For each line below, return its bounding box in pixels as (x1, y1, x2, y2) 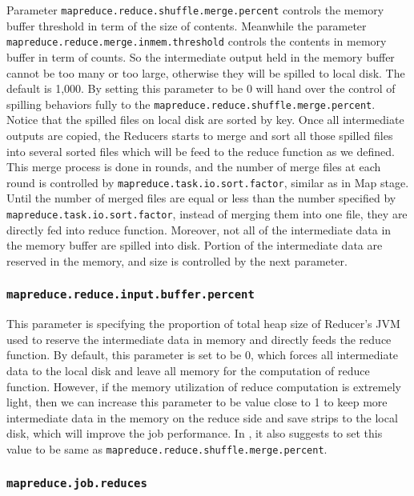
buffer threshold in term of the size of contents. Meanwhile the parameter (6, 17, 367, 34)
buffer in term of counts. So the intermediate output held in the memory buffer (6, 48, 395, 65)
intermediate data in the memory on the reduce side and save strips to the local (6, 409, 398, 426)
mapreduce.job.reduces (6, 476, 147, 490)
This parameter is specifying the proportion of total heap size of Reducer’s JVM (6, 315, 400, 332)
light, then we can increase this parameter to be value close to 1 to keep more (6, 394, 388, 410)
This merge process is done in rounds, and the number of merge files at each (6, 158, 381, 175)
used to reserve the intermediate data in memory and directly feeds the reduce (6, 330, 392, 347)
